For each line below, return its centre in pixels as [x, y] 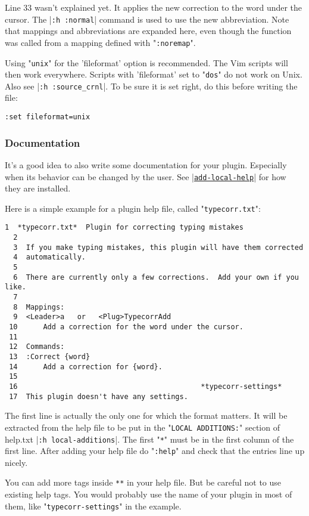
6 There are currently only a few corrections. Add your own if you [156, 277]
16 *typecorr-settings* [146, 386]
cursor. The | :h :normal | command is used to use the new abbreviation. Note [147, 19]
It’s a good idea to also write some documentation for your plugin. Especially [146, 164]
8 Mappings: [39, 307]
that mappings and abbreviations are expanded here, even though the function [148, 31]
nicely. [16, 462]
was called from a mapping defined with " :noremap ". [100, 42]
